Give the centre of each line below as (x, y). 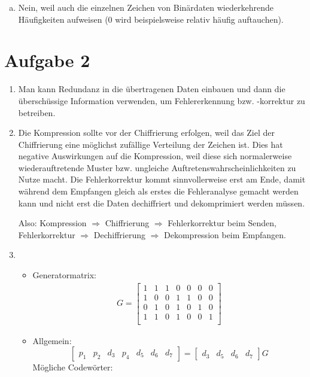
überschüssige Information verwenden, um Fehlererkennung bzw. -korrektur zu (162, 100)
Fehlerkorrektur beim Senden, (222, 223)
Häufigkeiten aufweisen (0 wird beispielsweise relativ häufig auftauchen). (151, 19)
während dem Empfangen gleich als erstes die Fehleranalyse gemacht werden (158, 191)
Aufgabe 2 (47, 60)
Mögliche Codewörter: (73, 367)
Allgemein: (52, 340)
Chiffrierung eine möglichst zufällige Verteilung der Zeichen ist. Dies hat (151, 144)
